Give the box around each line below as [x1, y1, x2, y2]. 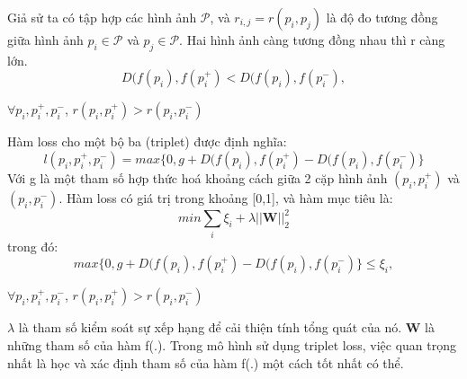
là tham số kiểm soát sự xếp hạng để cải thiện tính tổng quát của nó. [18, 318, 402, 337]
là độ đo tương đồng [326, 8, 438, 26]
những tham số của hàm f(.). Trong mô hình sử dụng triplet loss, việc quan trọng [7, 336, 457, 354]
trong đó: [7, 236, 58, 255]
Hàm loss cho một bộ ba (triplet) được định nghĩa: [7, 132, 287, 151]
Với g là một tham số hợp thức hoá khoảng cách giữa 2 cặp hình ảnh [7, 168, 388, 187]
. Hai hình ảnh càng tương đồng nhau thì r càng [179, 31, 445, 48]
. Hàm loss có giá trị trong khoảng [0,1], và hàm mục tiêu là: [58, 188, 393, 207]
